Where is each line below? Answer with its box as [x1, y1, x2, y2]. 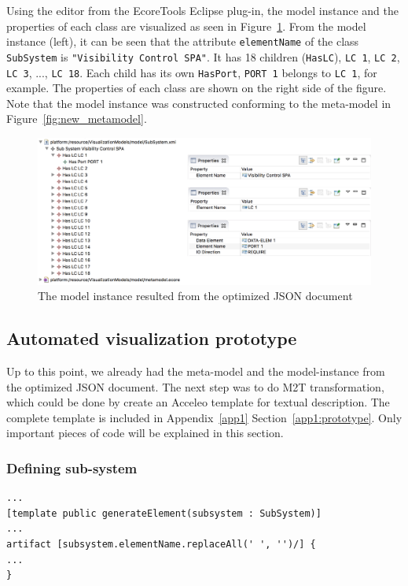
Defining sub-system [6, 458, 138, 477]
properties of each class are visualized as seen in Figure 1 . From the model [6, 17, 366, 34]
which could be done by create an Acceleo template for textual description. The [6, 394, 390, 410]
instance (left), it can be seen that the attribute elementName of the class [6, 33, 359, 50]
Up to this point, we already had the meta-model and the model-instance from [6, 363, 385, 380]
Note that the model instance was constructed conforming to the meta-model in [6, 95, 391, 111]
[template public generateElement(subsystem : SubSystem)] [6, 507, 322, 519]
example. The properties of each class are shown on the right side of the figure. [6, 80, 387, 96]
